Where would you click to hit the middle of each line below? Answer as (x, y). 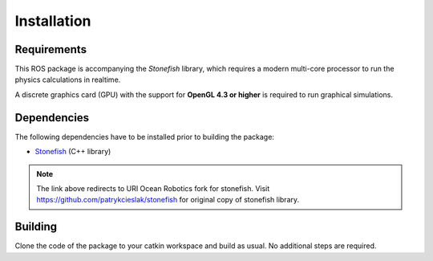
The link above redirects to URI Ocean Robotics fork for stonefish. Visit (153, 188)
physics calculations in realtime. (68, 80)
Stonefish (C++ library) (73, 152)
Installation (53, 21)
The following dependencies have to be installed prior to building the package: (144, 137)
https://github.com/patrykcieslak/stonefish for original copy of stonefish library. (168, 200)
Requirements (51, 49)
